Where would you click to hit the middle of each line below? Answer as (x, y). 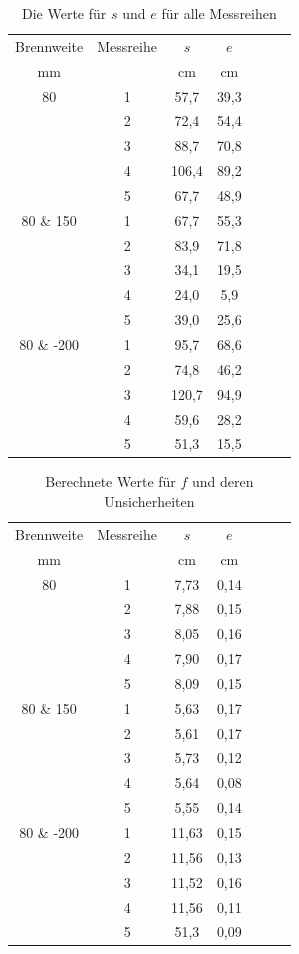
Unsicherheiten (149, 501)
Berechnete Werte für (110, 481)
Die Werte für (64, 13)
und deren (223, 481)
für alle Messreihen (219, 13)
